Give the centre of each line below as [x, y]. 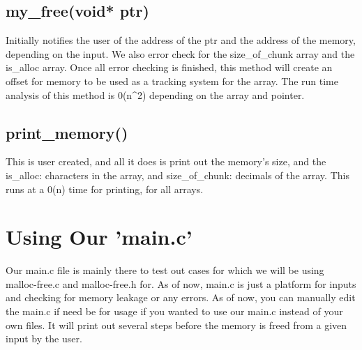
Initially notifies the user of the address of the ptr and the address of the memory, [181, 40]
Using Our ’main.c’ [99, 237]
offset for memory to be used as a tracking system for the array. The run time [172, 81]
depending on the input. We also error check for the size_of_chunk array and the [180, 53]
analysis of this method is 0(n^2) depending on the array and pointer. [155, 94]
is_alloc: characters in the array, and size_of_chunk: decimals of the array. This [178, 175]
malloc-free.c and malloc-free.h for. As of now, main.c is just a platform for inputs [181, 283]
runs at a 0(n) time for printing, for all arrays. [105, 189]
